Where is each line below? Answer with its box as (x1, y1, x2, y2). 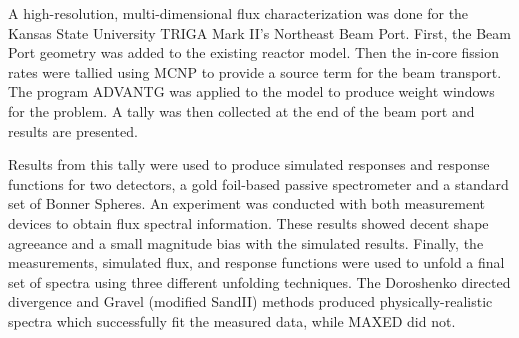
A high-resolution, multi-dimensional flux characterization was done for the (8, 3, 469, 23)
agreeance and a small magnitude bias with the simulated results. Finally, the (8, 232, 484, 253)
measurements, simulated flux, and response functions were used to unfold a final (8, 252, 505, 273)
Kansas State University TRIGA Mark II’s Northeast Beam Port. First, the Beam (8, 22, 511, 43)
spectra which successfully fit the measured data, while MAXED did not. (8, 310, 456, 331)
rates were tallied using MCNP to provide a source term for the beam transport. (8, 61, 502, 82)
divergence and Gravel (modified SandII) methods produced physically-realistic (8, 291, 493, 312)
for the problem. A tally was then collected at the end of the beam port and (8, 100, 475, 121)
